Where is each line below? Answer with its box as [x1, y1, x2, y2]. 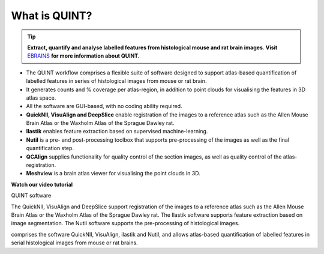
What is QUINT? [11, 9, 92, 22]
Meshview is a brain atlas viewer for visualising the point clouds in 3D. [26, 170, 200, 177]
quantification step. [26, 145, 74, 152]
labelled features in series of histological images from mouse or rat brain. [26, 77, 207, 85]
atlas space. [26, 94, 56, 101]
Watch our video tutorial [11, 181, 73, 188]
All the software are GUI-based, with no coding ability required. [26, 103, 182, 110]
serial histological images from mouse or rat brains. [11, 239, 138, 246]
